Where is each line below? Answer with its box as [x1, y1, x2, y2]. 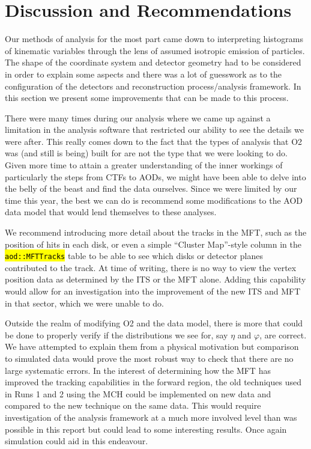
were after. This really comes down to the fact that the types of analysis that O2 [5, 135, 303, 147]
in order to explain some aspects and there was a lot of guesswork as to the [5, 67, 282, 80]
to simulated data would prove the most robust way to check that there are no [5, 352, 294, 365]
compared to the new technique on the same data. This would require [5, 399, 261, 412]
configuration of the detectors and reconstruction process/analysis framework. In [5, 79, 301, 92]
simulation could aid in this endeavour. [5, 435, 148, 447]
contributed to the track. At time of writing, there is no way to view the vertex [5, 261, 297, 273]
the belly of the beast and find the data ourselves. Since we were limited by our [5, 182, 297, 195]
